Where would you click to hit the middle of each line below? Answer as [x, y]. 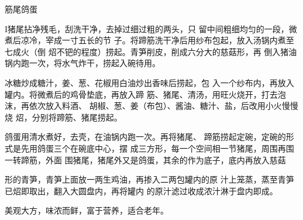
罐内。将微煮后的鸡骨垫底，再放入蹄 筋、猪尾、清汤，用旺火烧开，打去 [141, 94]
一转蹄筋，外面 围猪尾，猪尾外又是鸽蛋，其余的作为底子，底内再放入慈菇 [145, 159]
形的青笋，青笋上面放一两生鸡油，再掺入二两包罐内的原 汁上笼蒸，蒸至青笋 [149, 179]
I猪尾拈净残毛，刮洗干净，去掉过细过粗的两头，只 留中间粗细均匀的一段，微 [151, 28]
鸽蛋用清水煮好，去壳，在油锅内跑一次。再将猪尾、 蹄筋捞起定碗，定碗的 [145, 137]
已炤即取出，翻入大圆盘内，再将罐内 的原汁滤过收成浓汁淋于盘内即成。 [141, 190]
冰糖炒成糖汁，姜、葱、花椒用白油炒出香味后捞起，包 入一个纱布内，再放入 [149, 82]
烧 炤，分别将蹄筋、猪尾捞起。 [63, 117]
